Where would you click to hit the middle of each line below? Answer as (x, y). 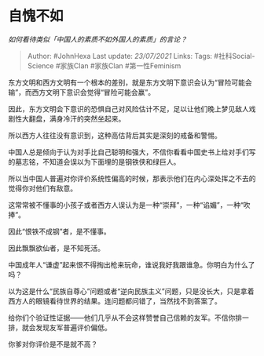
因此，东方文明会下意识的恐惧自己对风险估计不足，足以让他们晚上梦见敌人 (128, 109)
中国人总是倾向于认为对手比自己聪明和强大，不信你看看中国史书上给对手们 (128, 152)
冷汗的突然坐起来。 (94, 118)
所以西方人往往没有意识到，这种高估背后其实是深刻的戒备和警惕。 (115, 135)
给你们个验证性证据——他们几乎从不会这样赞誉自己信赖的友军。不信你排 (125, 318)
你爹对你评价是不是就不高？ (53, 344)
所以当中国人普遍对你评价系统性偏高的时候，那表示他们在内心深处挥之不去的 (132, 178)
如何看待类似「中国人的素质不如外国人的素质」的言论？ (97, 39)
